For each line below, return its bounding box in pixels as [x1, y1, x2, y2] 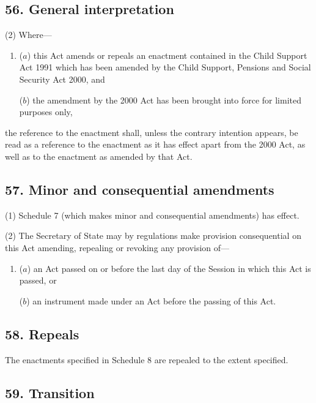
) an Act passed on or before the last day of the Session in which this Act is [27, 262, 311, 274]
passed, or [19, 274, 57, 287]
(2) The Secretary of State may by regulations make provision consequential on [5, 229, 301, 242]
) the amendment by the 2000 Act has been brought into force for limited [26, 93, 301, 106]
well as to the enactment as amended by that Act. [5, 149, 193, 162]
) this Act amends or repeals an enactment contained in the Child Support [27, 48, 307, 61]
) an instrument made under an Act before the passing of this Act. [26, 294, 276, 307]
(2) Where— [5, 28, 52, 41]
